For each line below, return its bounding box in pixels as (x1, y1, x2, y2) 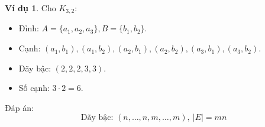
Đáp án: (5, 101, 34, 113)
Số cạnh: (18, 82, 50, 94)
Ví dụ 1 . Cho (5, 2, 56, 14)
